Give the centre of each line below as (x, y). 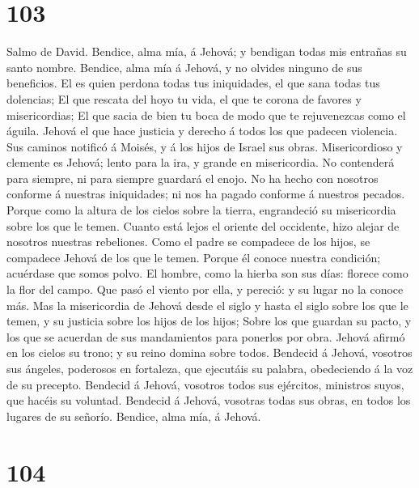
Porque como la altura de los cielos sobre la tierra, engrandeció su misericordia (201, 210)
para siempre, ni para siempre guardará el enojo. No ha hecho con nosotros (193, 178)
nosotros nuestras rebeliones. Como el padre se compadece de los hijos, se (188, 242)
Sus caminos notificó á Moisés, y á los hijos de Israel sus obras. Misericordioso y (205, 146)
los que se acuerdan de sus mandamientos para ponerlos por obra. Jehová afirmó (206, 336)
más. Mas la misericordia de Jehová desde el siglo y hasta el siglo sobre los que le (207, 305)
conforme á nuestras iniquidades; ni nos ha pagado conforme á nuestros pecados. (206, 194)
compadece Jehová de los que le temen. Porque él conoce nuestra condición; (194, 257)
